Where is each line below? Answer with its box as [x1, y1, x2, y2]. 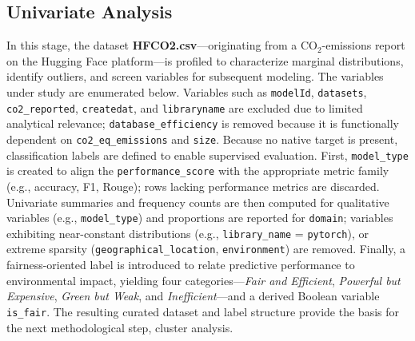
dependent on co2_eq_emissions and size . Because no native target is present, [6, 130, 398, 147]
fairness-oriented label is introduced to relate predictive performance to [6, 256, 355, 273]
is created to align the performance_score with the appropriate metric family [6, 162, 389, 179]
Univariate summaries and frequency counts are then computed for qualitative [6, 193, 389, 210]
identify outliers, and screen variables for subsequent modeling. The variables [6, 68, 384, 85]
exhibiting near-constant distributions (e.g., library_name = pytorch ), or [6, 224, 369, 241]
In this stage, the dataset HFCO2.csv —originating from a [6, 37, 297, 54]
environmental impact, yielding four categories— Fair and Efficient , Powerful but [6, 272, 401, 288]
